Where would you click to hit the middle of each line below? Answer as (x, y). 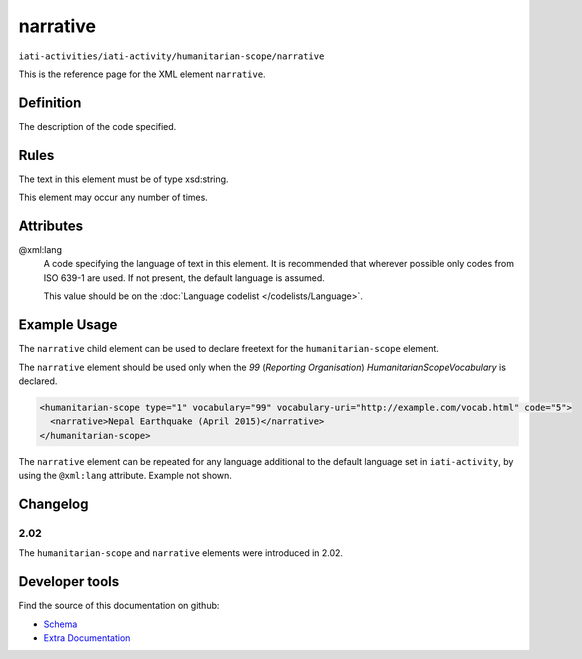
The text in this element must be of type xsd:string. (123, 179)
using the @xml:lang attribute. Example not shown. (125, 476)
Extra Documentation (87, 637)
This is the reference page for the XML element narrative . (142, 74)
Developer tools (69, 581)
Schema (60, 624)
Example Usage (68, 325)
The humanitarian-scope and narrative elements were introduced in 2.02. (181, 553)
